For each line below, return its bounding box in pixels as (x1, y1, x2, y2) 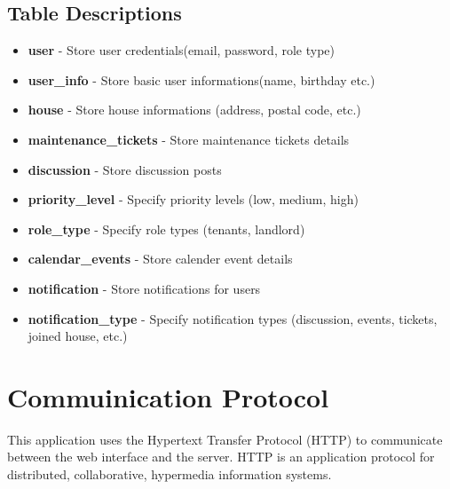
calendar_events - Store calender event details (28, 249, 293, 268)
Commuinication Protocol (7, 378, 329, 414)
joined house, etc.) (28, 327, 128, 345)
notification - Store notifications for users (28, 279, 261, 297)
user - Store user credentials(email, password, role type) (28, 41, 335, 59)
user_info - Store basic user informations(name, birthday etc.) (28, 70, 375, 89)
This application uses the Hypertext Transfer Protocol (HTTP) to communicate (7, 430, 443, 448)
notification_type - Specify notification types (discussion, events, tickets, (28, 309, 438, 327)
